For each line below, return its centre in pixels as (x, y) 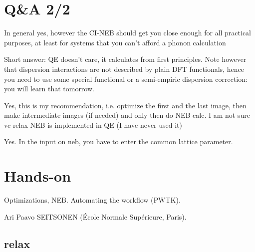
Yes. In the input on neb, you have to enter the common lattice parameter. (119, 141)
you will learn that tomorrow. (49, 89)
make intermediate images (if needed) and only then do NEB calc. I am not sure (127, 115)
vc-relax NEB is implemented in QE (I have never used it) (93, 125)
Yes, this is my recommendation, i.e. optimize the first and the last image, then (125, 105)
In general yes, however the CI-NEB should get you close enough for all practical (128, 33)
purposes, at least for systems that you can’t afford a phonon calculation (115, 42)
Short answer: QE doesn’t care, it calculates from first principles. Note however (125, 59)
